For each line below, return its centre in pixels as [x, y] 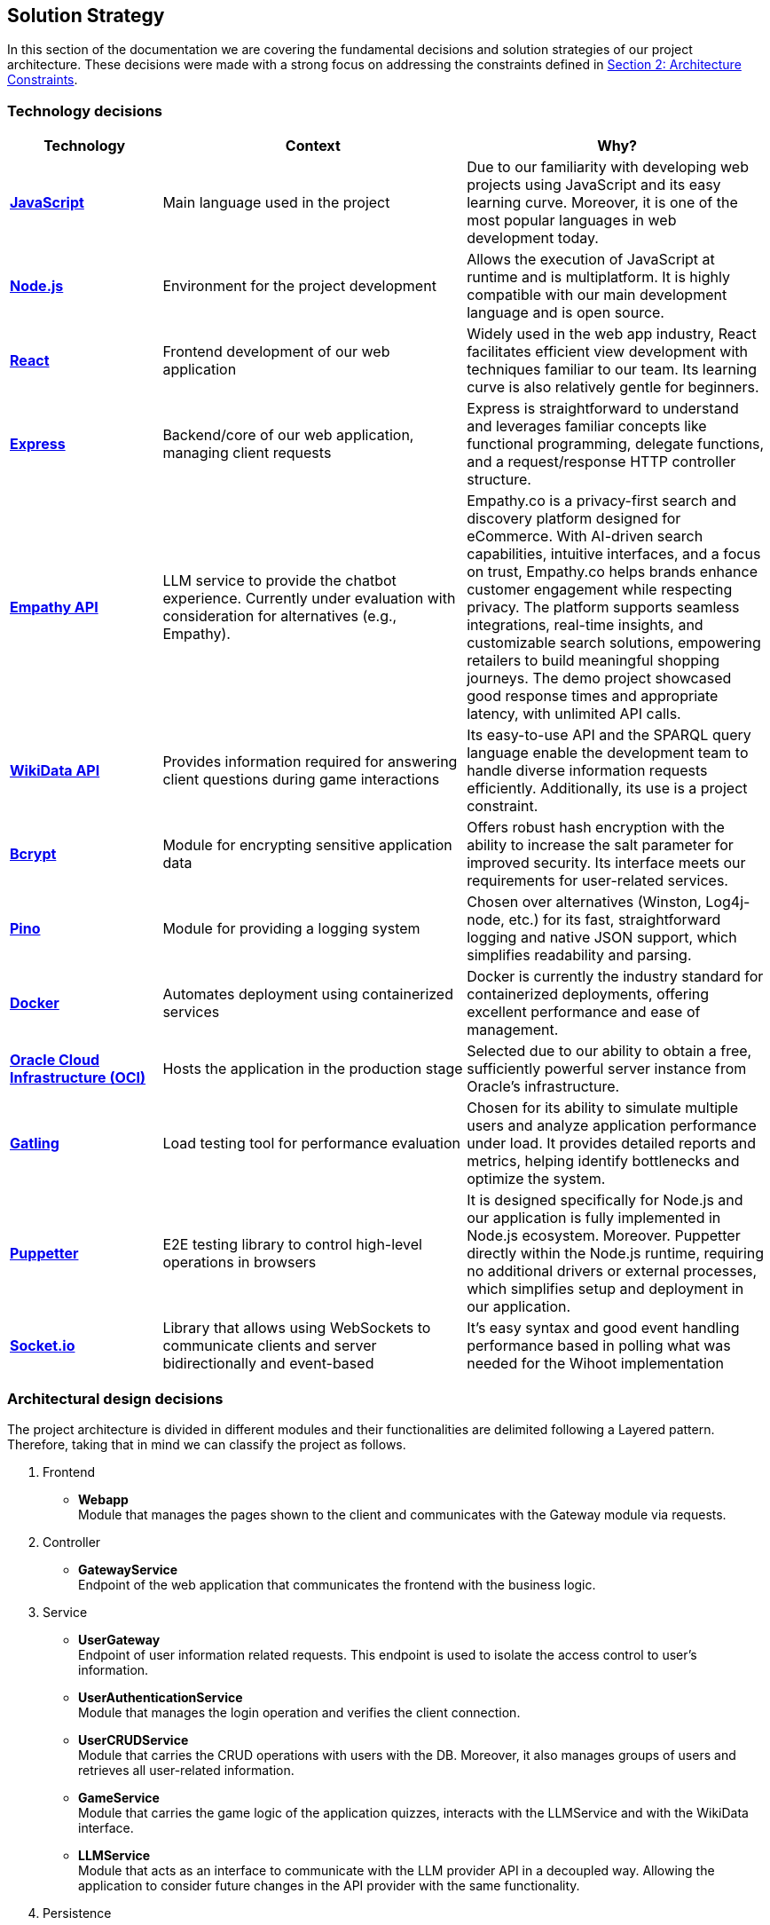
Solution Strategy [86, 16]
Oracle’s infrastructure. [543, 1087]
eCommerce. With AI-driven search [585, 536]
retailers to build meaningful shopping [593, 661]
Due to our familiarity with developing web [608, 167]
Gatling [35, 1144]
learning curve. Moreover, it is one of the [602, 203]
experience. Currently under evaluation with [309, 599]
